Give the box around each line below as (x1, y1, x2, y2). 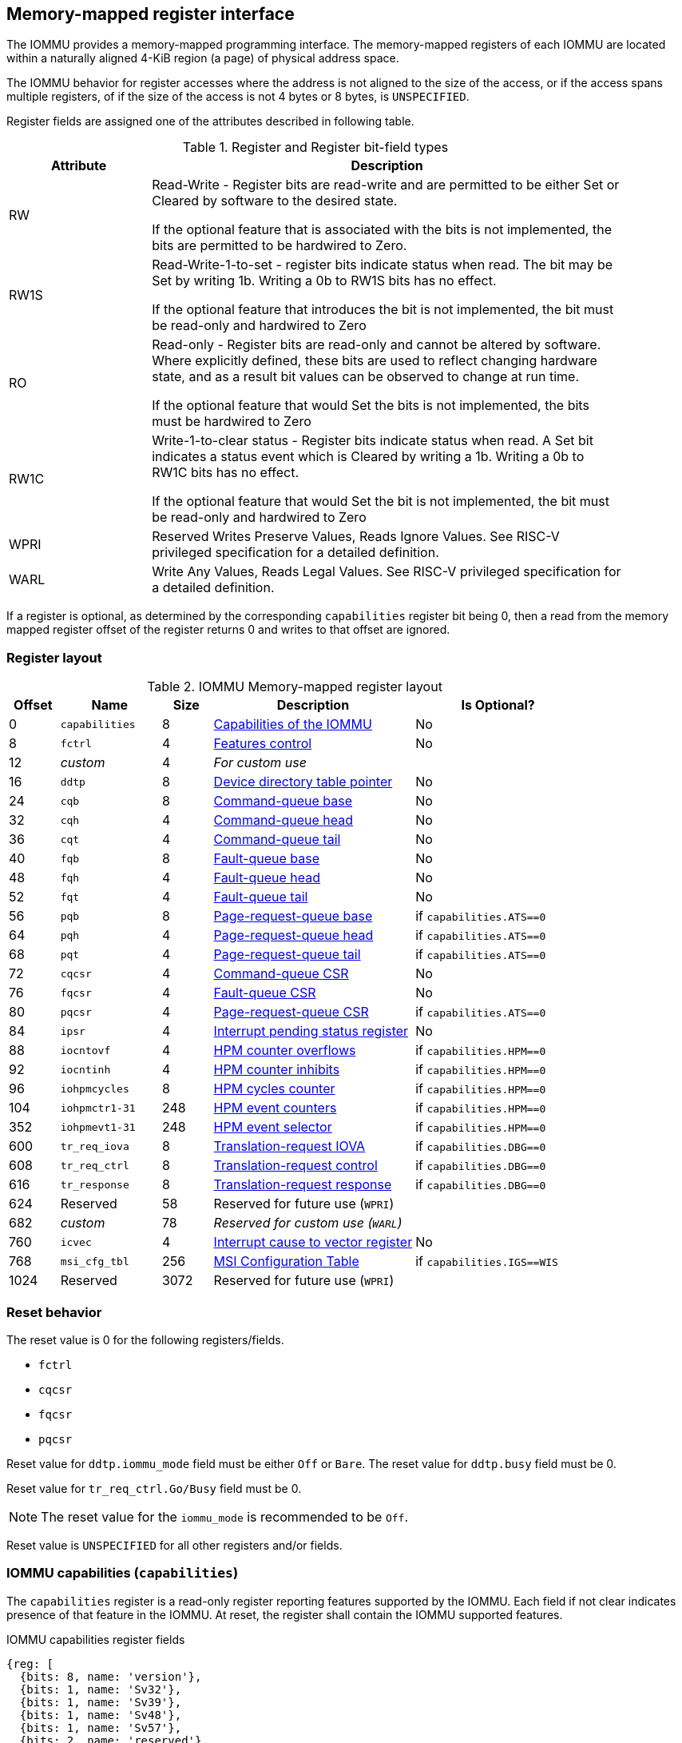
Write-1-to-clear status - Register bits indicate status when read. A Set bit (152, 432, 593, 449)
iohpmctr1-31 (60, 1101, 136, 1114)
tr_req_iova (60, 1140, 129, 1152)
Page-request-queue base (213, 908, 373, 925)
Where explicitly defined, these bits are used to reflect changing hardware (152, 352, 597, 369)
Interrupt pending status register (213, 1023, 409, 1040)
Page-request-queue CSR (213, 1004, 369, 1021)
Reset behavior (6, 1303, 102, 1320)
